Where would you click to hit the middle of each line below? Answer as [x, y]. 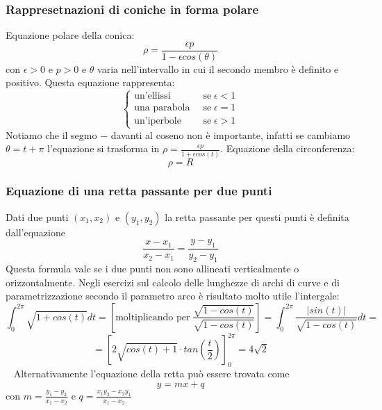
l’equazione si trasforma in [103, 148]
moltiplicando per [153, 317]
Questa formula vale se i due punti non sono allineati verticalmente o [152, 268]
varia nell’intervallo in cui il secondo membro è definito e [218, 68]
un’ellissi [152, 96]
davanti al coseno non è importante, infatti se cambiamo [231, 134]
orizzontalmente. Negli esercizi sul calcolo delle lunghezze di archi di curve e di [173, 282]
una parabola [162, 108]
